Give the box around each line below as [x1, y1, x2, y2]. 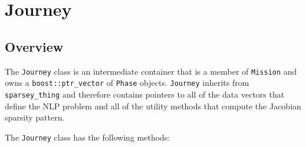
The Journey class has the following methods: [5, 131, 170, 143]
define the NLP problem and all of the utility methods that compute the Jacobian [5, 99, 301, 112]
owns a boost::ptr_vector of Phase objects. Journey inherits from [5, 76, 249, 89]
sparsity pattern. [5, 111, 65, 123]
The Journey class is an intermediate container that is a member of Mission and [5, 65, 297, 77]
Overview [5, 37, 64, 55]
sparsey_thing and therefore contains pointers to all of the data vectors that [5, 88, 285, 100]
